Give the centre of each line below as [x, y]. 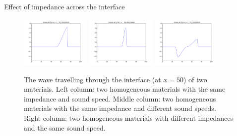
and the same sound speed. [65, 127]
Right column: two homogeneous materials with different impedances [129, 118]
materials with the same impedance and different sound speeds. [120, 108]
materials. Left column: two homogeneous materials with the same [125, 89]
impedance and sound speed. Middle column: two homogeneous [120, 98]
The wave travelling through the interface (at [92, 79]
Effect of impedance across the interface [64, 6]
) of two [195, 79]
